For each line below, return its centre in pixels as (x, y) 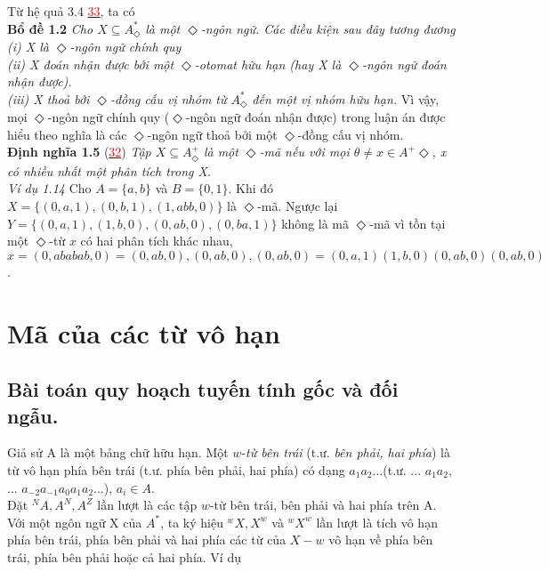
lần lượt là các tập (147, 505)
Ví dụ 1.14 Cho (49, 188)
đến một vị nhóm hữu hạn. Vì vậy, (346, 98)
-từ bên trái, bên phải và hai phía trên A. (323, 505)
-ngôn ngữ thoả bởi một (212, 134)
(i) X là (28, 47)
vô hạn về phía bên (381, 540)
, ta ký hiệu (192, 522)
